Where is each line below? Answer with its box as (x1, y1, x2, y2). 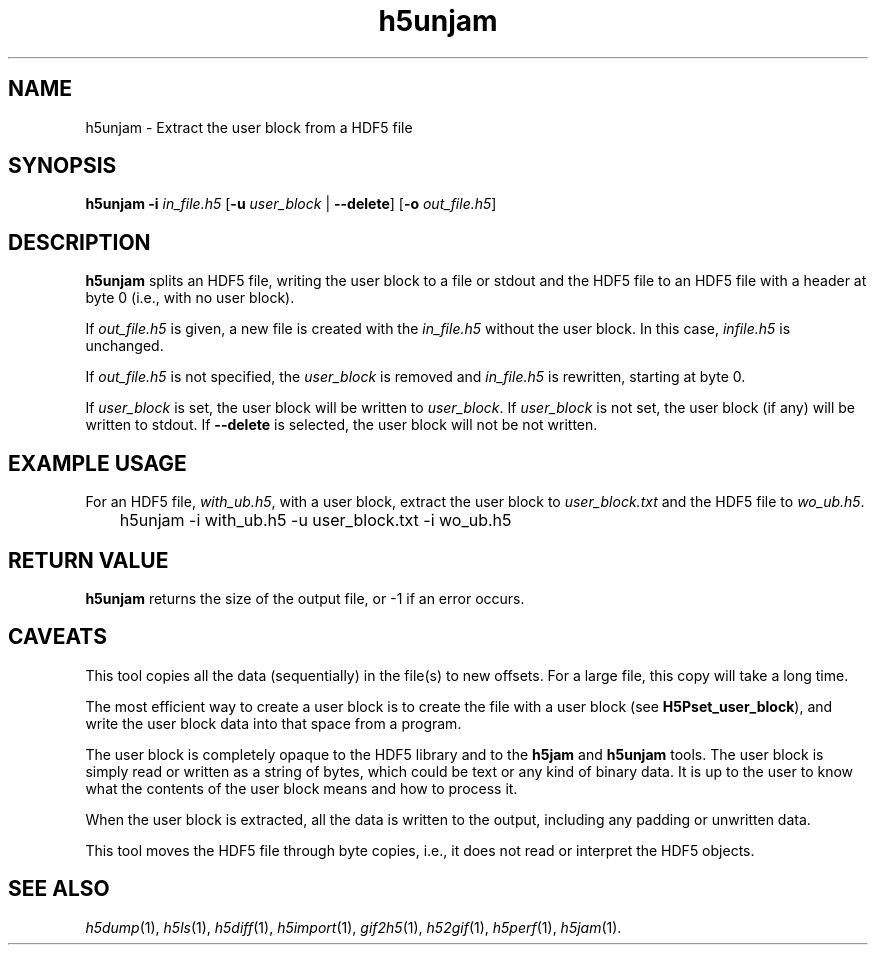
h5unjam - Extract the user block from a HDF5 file (85, 118, 413, 136)
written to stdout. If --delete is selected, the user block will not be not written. (85, 416, 598, 434)
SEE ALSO (8, 876, 110, 902)
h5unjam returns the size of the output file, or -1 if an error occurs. (85, 589, 525, 607)
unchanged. (85, 337, 164, 355)
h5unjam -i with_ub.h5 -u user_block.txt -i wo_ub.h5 (119, 510, 512, 531)
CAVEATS (8, 624, 107, 650)
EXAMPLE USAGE (8, 450, 187, 476)
